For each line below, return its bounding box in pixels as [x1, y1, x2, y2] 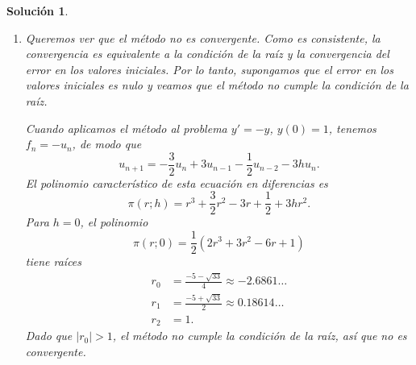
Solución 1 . [6, 2, 69, 19]
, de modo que [72, 135, 142, 152]
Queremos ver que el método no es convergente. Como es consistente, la [25, 29, 381, 46]
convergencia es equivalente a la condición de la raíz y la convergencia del [25, 45, 389, 62]
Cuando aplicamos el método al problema [25, 119, 227, 136]
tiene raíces [25, 253, 82, 270]
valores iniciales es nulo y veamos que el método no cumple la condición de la [25, 77, 409, 93]
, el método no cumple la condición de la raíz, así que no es [112, 327, 407, 344]
